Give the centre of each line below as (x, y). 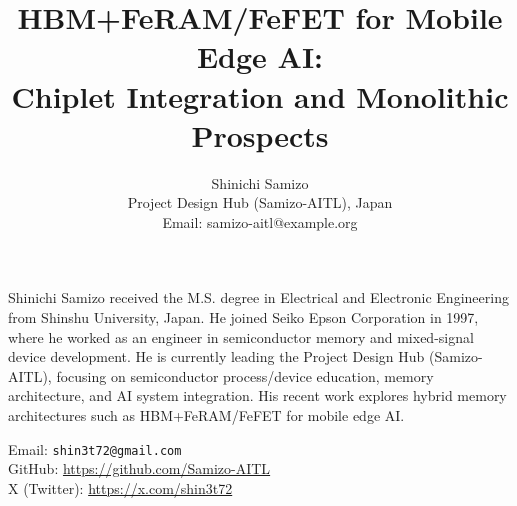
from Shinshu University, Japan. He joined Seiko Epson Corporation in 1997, (243, 317)
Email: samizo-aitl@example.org (260, 221)
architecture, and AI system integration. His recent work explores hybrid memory (257, 395)
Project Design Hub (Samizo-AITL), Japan (260, 202)
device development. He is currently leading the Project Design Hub (216, 356)
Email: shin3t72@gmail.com (95, 448)
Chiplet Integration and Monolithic (260, 95)
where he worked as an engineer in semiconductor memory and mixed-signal (241, 336)
